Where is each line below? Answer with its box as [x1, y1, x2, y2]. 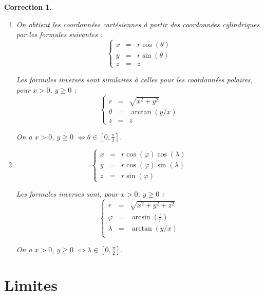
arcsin [131, 213, 150, 221]
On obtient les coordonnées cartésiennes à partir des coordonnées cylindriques [16, 19, 260, 29]
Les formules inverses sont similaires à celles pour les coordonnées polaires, [16, 74, 253, 85]
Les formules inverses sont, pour [16, 188, 118, 199]
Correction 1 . [4, 2, 52, 12]
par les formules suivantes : [16, 29, 103, 40]
